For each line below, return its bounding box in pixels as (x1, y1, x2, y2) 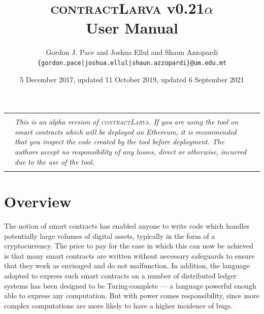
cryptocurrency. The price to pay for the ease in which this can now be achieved (4, 240, 253, 251)
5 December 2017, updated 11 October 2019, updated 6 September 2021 (20, 74, 244, 84)
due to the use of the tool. (15, 156, 94, 167)
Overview (4, 191, 72, 212)
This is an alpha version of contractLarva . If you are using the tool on (15, 116, 239, 127)
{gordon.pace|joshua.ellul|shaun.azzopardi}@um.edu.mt (37, 59, 227, 67)
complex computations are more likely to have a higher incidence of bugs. (4, 300, 233, 310)
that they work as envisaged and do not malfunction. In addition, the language (4, 260, 250, 271)
